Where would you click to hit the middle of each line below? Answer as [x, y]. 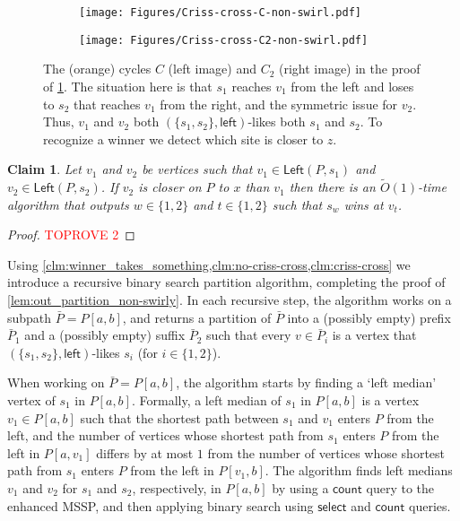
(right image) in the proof [350, 69]
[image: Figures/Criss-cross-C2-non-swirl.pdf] [224, 40]
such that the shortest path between [179, 417]
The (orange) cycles [97, 69]
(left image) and [212, 69]
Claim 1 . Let [44, 169]
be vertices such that [197, 169]
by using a [300, 488]
